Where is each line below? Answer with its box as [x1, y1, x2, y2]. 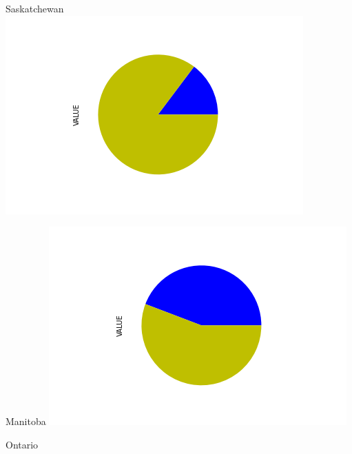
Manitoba [6, 414, 46, 429]
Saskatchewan [6, 1, 64, 15]
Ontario [6, 437, 39, 451]
